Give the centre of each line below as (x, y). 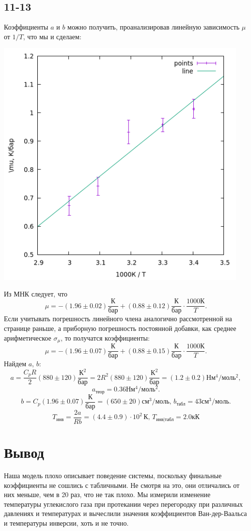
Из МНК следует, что (36, 293)
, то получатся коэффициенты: (105, 337)
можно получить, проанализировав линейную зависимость (154, 27)
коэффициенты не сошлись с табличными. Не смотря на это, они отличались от (122, 485)
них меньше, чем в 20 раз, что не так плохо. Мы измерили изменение (107, 494)
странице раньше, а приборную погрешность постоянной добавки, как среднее (120, 328)
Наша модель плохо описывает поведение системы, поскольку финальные (113, 476)
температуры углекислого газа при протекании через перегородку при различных (124, 504)
